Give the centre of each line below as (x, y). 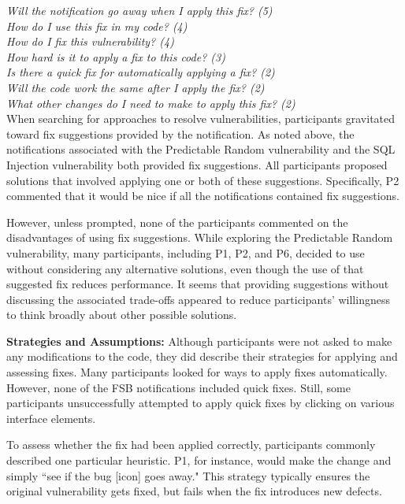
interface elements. (51, 418)
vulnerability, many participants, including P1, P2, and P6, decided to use (186, 252)
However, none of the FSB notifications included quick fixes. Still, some (178, 387)
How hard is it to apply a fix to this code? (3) (116, 56)
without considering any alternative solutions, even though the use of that (185, 268)
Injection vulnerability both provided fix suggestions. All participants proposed (197, 164)
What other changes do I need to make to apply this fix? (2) (151, 103)
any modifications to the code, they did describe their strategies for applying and (202, 356)
